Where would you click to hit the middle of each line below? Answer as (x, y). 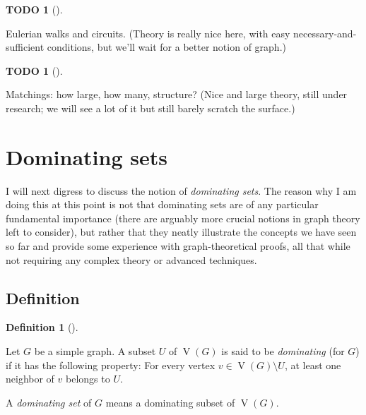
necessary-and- (325, 33)
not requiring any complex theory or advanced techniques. (131, 259)
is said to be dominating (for (283, 351)
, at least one (313, 365)
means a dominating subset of (170, 402)
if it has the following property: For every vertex (111, 365)
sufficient (25, 47)
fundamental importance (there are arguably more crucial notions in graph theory (183, 218)
